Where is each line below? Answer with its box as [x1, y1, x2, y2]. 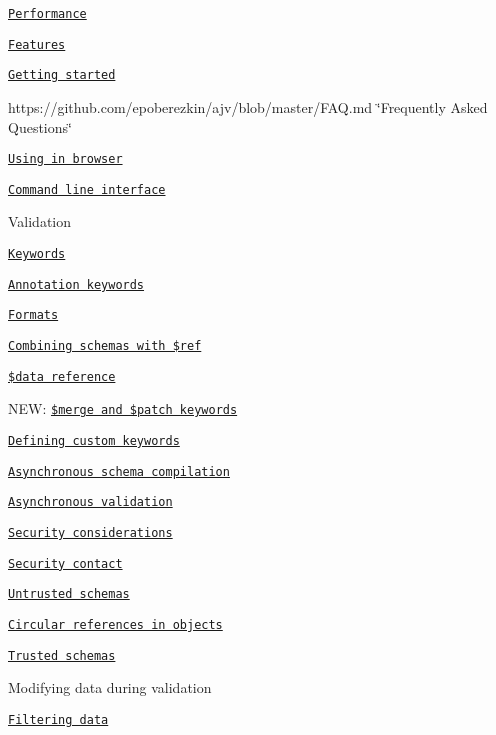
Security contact [8, 556, 123, 571]
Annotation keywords [8, 277, 145, 292]
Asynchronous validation [8, 495, 173, 510]
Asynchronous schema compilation [8, 464, 230, 479]
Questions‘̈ [8, 116, 72, 137]
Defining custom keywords [8, 434, 180, 448]
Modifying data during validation [8, 677, 212, 698]
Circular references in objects [8, 617, 223, 632]
